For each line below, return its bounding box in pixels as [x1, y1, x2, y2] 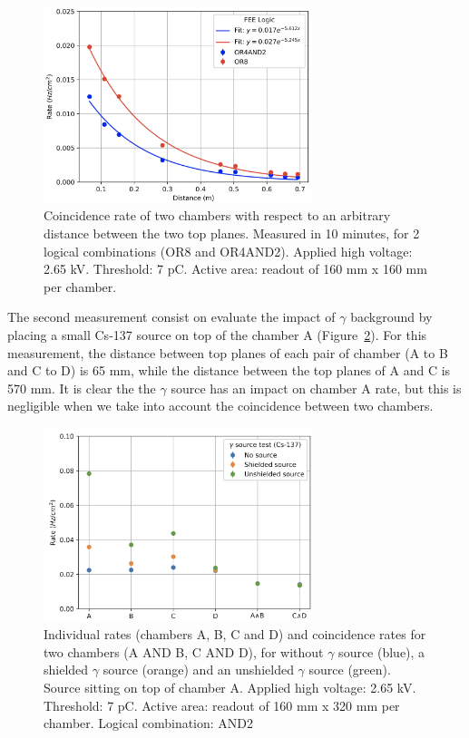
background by [350, 307, 433, 326]
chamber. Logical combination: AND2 [44, 714, 254, 733]
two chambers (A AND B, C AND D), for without [44, 642, 324, 661]
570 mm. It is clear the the [7, 378, 156, 397]
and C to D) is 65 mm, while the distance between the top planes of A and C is [7, 361, 451, 380]
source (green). [308, 660, 391, 679]
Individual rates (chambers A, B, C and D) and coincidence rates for [44, 625, 426, 644]
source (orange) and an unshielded [103, 660, 294, 679]
